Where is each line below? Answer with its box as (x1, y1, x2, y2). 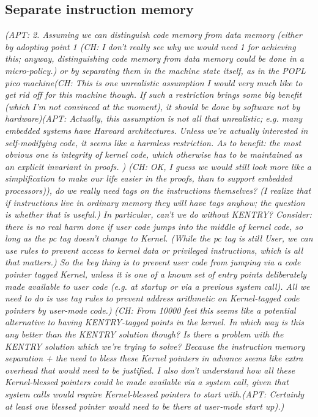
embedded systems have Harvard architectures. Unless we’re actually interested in (5, 124, 308, 136)
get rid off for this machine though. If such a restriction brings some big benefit (5, 88, 302, 101)
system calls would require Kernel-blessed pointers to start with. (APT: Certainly (5, 388, 305, 400)
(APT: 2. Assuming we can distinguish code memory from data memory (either (5, 28, 302, 41)
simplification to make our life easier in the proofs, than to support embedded (5, 172, 292, 185)
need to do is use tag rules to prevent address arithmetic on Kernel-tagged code (5, 292, 300, 304)
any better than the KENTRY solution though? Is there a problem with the (5, 328, 284, 341)
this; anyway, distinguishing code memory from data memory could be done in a (5, 52, 305, 65)
